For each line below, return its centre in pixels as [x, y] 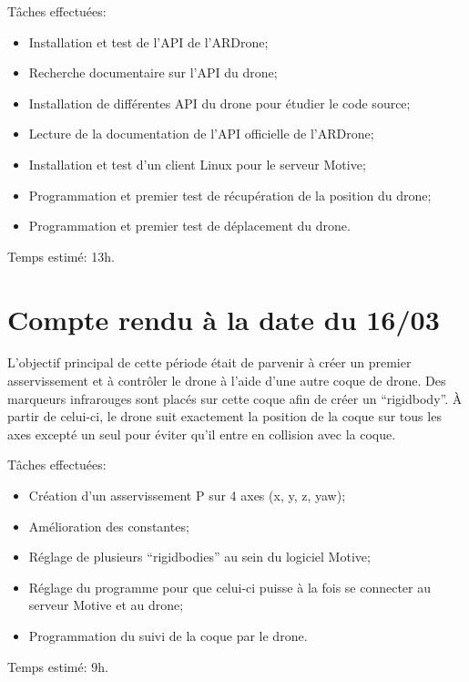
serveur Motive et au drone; [106, 605]
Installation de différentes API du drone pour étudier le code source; [219, 103]
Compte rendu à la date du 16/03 [224, 319]
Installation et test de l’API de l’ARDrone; [148, 41]
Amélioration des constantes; [109, 526]
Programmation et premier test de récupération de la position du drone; [230, 195]
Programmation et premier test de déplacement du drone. [189, 226]
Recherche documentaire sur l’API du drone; [153, 72]
